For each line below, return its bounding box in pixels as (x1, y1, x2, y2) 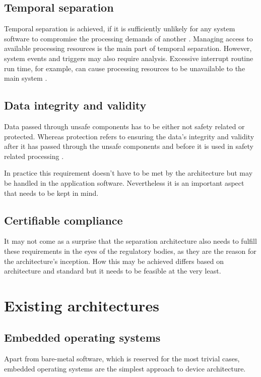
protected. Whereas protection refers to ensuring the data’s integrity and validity (4, 131, 254, 141)
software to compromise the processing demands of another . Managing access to (4, 33, 253, 43)
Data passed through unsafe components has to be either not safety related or (4, 121, 245, 131)
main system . (4, 73, 47, 83)
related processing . (4, 150, 64, 161)
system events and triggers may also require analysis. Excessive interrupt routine (4, 52, 253, 63)
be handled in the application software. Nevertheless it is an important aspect (4, 177, 244, 188)
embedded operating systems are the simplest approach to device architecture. (4, 363, 246, 373)
